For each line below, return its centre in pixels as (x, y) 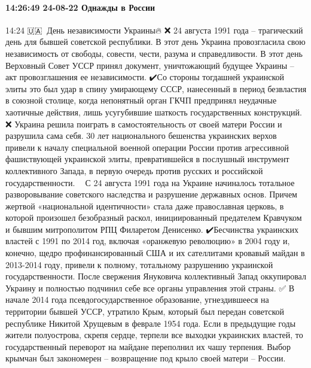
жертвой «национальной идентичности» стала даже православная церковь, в (145, 206)
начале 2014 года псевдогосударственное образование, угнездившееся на (137, 299)
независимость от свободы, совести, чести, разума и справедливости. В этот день (154, 53)
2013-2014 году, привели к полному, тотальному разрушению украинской (139, 264)
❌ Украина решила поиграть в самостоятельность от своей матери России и (144, 124)
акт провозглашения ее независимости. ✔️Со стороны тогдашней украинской (145, 77)
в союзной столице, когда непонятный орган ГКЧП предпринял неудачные (141, 100)
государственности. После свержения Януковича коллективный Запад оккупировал (156, 276)
